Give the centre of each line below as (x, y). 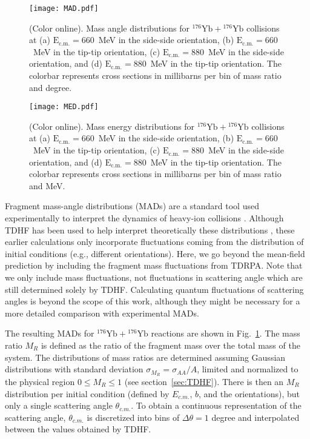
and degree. (51, 87)
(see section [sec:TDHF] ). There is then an (204, 382)
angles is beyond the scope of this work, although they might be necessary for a (153, 301)
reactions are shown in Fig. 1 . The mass (226, 333)
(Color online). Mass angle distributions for (109, 28)
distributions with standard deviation (74, 369)
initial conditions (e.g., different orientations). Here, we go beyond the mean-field (155, 253)
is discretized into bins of (133, 417)
